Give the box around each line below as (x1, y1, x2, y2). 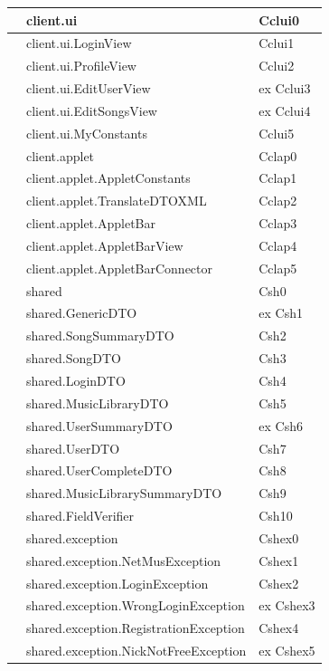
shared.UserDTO (26, 438, 120, 457)
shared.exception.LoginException (26, 573, 209, 592)
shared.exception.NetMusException (26, 551, 221, 570)
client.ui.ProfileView (26, 56, 136, 75)
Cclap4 (258, 235, 297, 254)
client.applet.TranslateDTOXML (26, 191, 207, 210)
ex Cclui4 (258, 101, 311, 120)
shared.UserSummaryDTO (26, 416, 173, 435)
